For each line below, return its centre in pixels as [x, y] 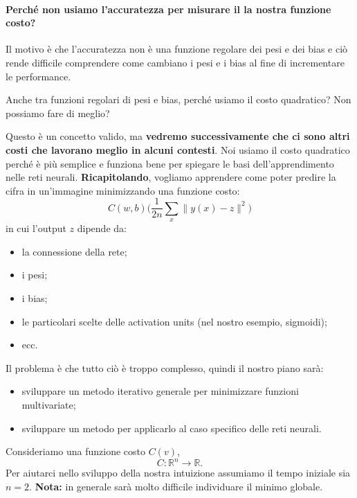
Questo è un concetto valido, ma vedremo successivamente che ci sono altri [178, 136]
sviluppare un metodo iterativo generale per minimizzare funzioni [160, 391]
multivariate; [49, 404]
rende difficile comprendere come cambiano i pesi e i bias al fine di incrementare [175, 62]
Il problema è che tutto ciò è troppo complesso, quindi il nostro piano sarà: [165, 367]
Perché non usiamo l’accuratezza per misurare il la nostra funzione [168, 9]
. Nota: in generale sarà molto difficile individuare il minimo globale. [176, 486]
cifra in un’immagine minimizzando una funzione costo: [123, 190]
